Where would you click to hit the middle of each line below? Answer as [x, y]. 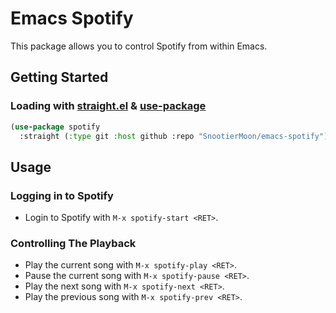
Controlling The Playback [73, 243]
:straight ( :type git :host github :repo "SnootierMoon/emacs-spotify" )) [176, 136]
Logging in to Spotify [62, 195]
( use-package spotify [55, 127]
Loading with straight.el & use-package [108, 106]
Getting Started [59, 77]
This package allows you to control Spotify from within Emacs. [139, 46]
